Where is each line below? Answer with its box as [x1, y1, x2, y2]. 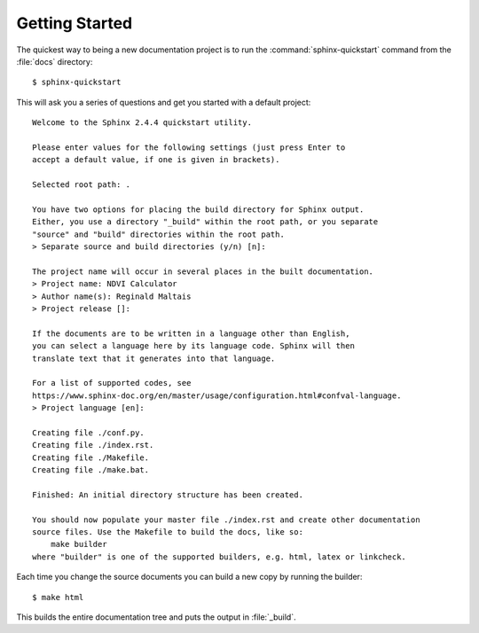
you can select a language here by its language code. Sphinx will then [32, 341, 355, 351]
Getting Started [16, 13, 133, 33]
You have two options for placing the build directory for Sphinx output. [32, 204, 365, 215]
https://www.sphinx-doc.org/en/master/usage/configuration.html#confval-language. [32, 390, 402, 401]
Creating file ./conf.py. [32, 427, 145, 438]
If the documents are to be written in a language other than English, [32, 328, 350, 339]
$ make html [32, 592, 84, 602]
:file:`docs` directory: [16, 56, 93, 66]
